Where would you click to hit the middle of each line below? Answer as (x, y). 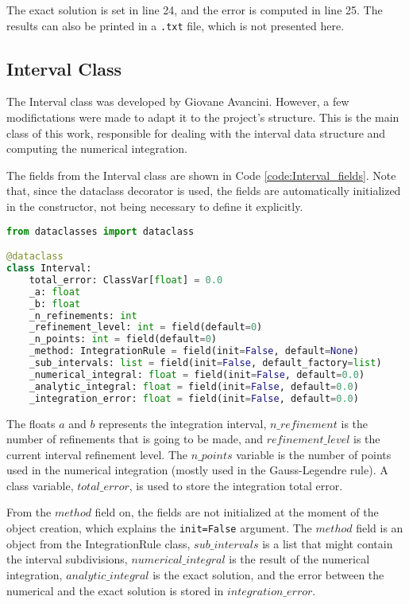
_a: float (55, 292)
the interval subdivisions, (67, 559)
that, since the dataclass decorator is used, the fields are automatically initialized (204, 191)
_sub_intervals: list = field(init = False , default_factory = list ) (205, 363)
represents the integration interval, (183, 423)
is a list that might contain (328, 543)
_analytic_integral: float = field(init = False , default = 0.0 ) (194, 386)
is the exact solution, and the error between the (268, 574)
